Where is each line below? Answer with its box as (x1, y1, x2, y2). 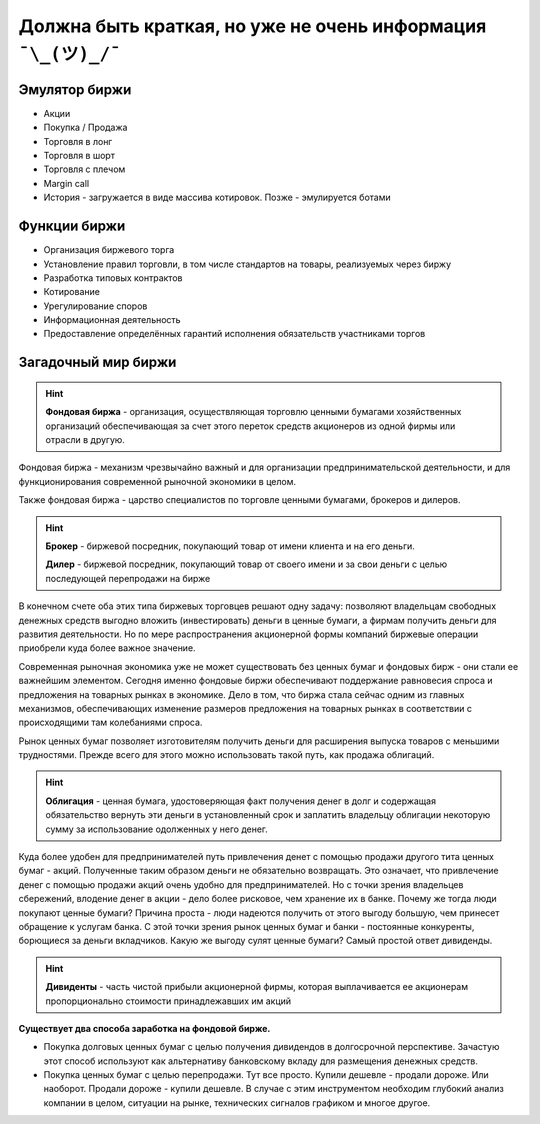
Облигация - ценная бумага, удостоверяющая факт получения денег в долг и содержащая (45, 795, 437, 807)
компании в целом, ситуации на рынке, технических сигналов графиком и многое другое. (43, 1096, 431, 1109)
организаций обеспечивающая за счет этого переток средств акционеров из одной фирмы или (45, 420, 456, 432)
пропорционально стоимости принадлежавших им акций (45, 995, 292, 1007)
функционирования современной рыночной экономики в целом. (18, 475, 297, 487)
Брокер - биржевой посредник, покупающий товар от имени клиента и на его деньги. (45, 540, 415, 552)
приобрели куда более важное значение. (18, 642, 196, 654)
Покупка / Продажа (43, 121, 128, 134)
